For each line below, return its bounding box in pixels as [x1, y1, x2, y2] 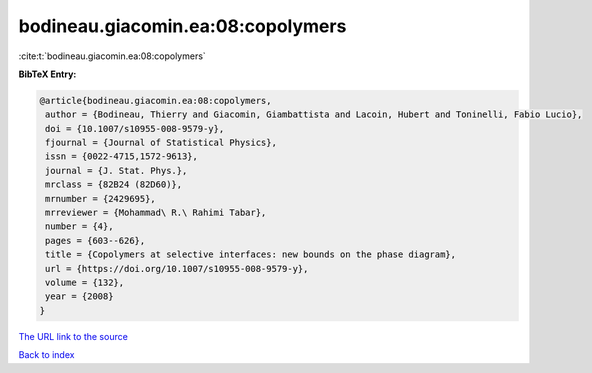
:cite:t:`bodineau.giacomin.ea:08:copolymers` [18, 50, 207, 62]
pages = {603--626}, [45, 235, 146, 246]
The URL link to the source [18, 330, 129, 342]
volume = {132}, [45, 277, 125, 288]
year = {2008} [45, 291, 114, 302]
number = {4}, [45, 221, 114, 232]
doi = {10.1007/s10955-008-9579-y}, [45, 123, 225, 134]
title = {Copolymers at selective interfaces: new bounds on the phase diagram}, [45, 249, 457, 260]
